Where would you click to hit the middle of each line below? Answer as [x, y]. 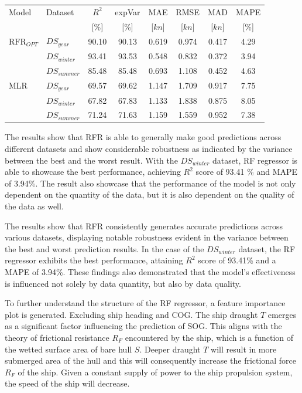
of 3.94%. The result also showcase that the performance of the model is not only [150, 183]
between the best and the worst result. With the [91, 160]
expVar [128, 11]
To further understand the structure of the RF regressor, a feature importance [145, 303]
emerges [282, 314]
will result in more [244, 349]
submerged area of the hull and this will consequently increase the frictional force [150, 360]
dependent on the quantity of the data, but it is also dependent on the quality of [150, 194]
